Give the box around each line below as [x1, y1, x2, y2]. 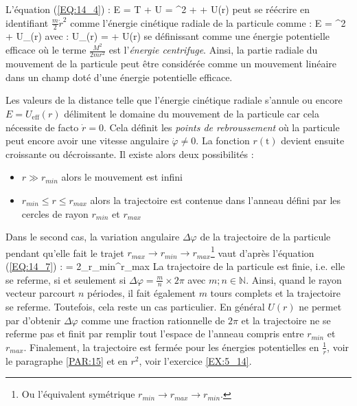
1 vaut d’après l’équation [210, 243, 314, 260]
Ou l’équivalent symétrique [21, 387, 135, 401]
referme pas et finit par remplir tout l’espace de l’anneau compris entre [5, 326, 304, 341]
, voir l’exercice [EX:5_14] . [139, 353, 252, 368]
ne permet [299, 300, 342, 314]
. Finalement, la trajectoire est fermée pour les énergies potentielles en [23, 339, 319, 354]
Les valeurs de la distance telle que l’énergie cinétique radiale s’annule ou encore [5, 93, 343, 107]
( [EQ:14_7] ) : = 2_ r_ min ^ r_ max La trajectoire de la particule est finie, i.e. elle [5, 259, 345, 273]
